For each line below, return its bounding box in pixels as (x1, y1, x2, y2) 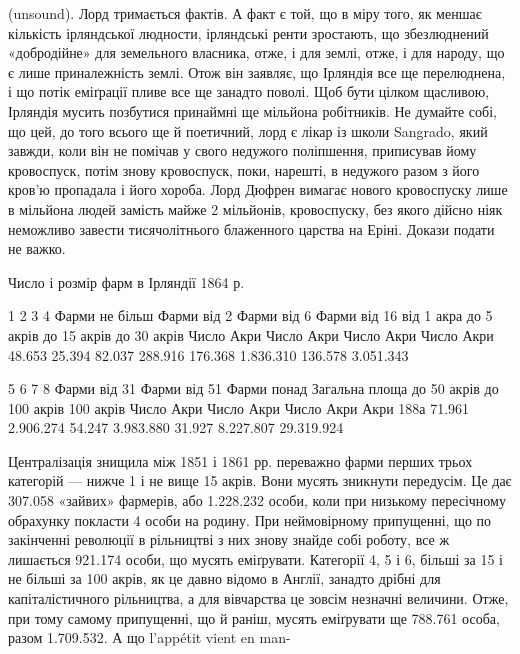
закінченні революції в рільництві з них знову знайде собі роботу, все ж (8, 529, 450, 550)
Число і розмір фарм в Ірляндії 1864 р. (8, 271, 245, 292)
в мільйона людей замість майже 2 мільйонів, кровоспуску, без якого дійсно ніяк (8, 198, 503, 219)
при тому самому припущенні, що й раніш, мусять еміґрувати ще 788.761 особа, (8, 607, 500, 628)
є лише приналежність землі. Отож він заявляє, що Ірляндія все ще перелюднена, (8, 61, 506, 82)
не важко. (8, 238, 66, 259)
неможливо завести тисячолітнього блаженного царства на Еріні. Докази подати (8, 218, 495, 239)
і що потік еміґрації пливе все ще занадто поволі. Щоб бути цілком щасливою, (8, 81, 490, 102)
